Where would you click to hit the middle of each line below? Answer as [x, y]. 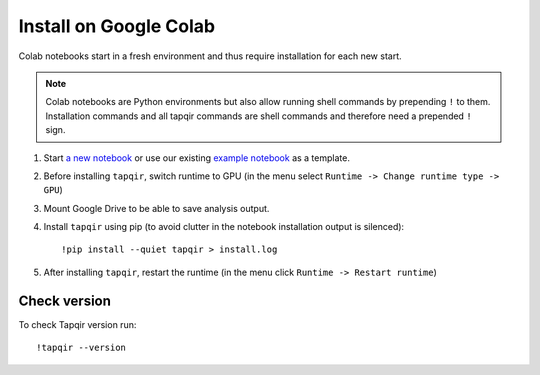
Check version [65, 300]
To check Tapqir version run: [77, 324]
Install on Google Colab [116, 26]
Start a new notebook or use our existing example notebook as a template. [196, 157]
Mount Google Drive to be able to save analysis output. [156, 208]
